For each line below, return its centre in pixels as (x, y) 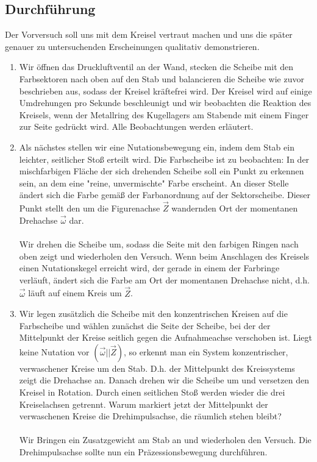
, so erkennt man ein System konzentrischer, (206, 351)
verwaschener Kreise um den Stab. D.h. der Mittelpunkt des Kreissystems (157, 368)
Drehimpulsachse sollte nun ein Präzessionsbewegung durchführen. (143, 452)
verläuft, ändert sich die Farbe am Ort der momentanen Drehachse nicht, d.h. (164, 279)
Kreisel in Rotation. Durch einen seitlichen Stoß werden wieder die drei (152, 392)
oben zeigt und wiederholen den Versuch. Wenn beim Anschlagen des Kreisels (164, 256)
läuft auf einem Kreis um (75, 293)
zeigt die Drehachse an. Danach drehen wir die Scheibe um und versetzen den (164, 380)
